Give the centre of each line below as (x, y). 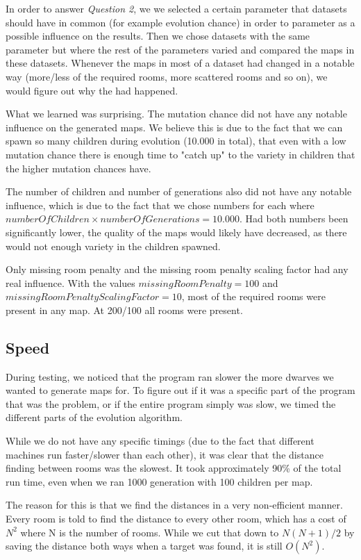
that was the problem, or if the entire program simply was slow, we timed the (171, 403)
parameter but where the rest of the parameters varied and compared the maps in (180, 49)
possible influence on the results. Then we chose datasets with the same (158, 36)
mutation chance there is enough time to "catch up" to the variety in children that (180, 154)
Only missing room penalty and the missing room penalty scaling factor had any (177, 269)
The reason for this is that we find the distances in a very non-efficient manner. (174, 505)
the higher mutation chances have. (78, 168)
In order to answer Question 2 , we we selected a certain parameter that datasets (176, 8)
